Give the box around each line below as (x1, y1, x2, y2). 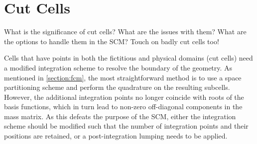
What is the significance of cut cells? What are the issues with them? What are (4, 26, 247, 37)
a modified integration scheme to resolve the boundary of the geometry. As (4, 62, 233, 72)
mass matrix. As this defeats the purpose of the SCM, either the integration (4, 111, 236, 121)
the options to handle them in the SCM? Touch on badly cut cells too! (4, 36, 219, 46)
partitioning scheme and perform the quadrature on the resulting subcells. (4, 82, 230, 92)
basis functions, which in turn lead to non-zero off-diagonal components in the (4, 101, 243, 112)
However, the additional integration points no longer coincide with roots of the (4, 91, 244, 102)
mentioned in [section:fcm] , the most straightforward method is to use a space (4, 72, 242, 82)
